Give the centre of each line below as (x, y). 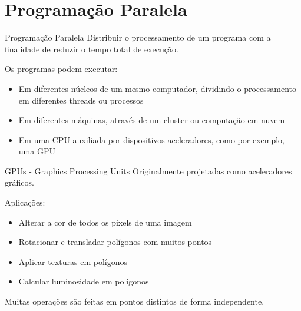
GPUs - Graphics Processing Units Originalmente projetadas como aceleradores (148, 171)
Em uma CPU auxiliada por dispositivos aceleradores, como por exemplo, (151, 139)
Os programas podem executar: (61, 69)
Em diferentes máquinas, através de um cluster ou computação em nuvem (152, 120)
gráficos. (19, 182)
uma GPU (37, 151)
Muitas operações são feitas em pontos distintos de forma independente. (135, 301)
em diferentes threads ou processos (81, 100)
